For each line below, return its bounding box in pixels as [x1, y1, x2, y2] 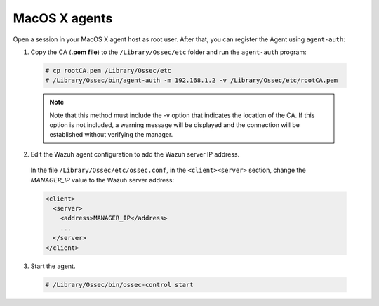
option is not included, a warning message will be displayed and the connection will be [49, 121, 300, 129]
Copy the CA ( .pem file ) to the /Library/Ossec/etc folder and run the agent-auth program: [30, 48, 307, 56]
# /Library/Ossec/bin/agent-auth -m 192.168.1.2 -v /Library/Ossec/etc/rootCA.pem [45, 76, 338, 84]
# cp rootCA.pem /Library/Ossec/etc [45, 67, 172, 74]
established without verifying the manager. [49, 131, 173, 139]
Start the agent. [30, 262, 76, 270]
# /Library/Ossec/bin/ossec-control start [45, 281, 194, 288]
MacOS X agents [13, 11, 113, 26]
